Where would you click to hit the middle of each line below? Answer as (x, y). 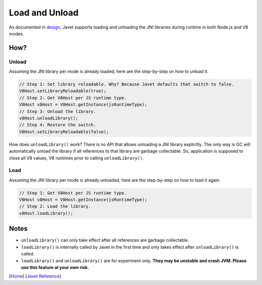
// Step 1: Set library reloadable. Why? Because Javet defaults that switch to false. (127, 84)
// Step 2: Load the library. (55, 206)
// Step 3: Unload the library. (58, 111)
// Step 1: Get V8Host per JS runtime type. (73, 193)
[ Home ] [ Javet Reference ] (35, 276)
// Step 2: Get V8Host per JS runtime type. (73, 98)
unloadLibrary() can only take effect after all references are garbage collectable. (105, 240)
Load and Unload (44, 13)
